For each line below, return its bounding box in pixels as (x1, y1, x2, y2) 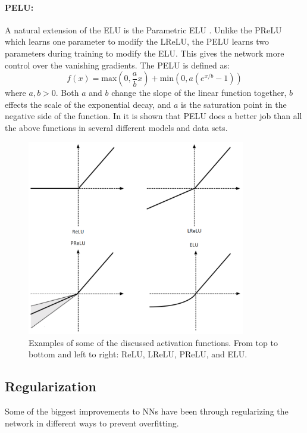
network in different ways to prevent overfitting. (5, 416, 179, 429)
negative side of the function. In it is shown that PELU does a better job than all (5, 110, 302, 122)
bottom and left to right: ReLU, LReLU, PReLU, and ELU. (29, 348, 248, 360)
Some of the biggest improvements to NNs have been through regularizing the (5, 404, 289, 417)
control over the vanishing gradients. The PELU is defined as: (5, 58, 230, 71)
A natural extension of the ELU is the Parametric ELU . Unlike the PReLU (5, 23, 282, 36)
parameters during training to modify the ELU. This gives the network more (5, 46, 284, 59)
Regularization (5, 377, 96, 395)
